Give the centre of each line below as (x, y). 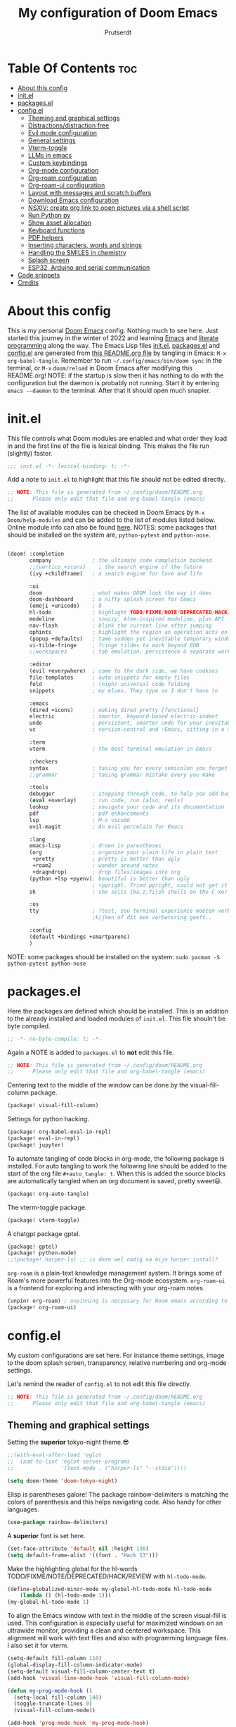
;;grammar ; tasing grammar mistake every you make (122, 775)
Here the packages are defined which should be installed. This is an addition (118, 1011)
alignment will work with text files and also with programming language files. (118, 1638)
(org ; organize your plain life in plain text (124, 853)
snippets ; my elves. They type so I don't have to (124, 691)
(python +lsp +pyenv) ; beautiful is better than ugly (110, 878)
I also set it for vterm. (38, 1645)
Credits (28, 282)
